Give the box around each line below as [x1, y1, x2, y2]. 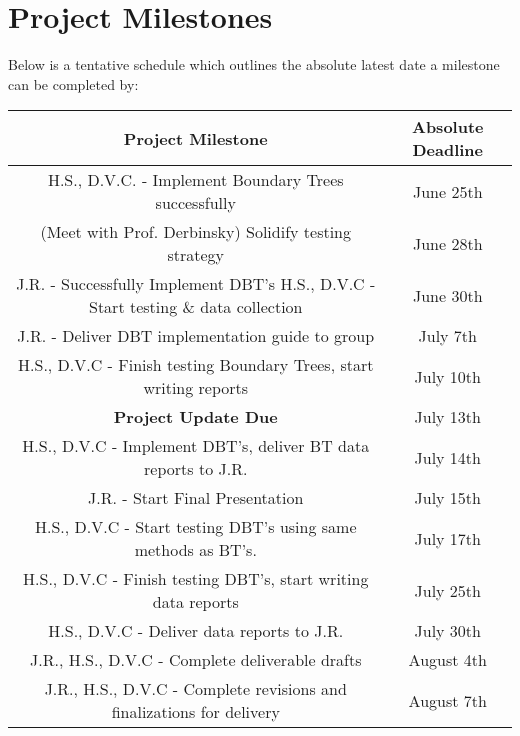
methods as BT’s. [134, 538, 257, 562]
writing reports [143, 376, 249, 400]
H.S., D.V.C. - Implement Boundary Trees [47, 168, 344, 192]
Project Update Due [113, 405, 278, 429]
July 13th [414, 405, 481, 429]
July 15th [414, 486, 481, 510]
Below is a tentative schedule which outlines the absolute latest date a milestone [8, 54, 500, 75]
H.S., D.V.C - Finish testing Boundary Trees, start [18, 353, 374, 377]
